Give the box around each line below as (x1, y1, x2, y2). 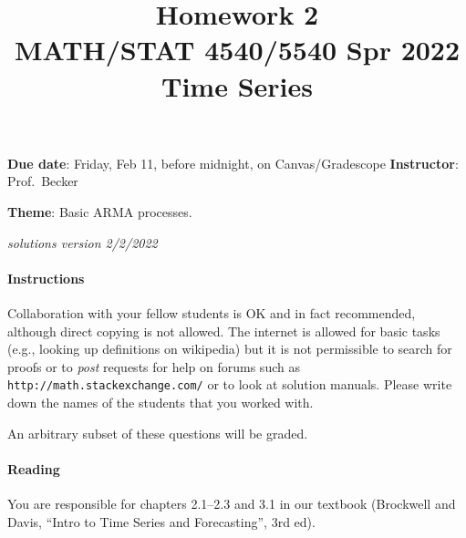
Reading (7, 459, 60, 478)
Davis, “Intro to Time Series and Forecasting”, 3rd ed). (7, 512, 316, 531)
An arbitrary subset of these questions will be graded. (7, 423, 308, 442)
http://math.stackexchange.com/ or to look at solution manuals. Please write (7, 375, 452, 394)
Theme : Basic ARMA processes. (7, 202, 192, 221)
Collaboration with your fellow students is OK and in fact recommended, (7, 303, 416, 322)
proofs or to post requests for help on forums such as (7, 357, 300, 376)
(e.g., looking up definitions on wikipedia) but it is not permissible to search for (7, 339, 452, 358)
